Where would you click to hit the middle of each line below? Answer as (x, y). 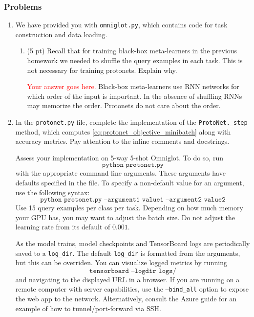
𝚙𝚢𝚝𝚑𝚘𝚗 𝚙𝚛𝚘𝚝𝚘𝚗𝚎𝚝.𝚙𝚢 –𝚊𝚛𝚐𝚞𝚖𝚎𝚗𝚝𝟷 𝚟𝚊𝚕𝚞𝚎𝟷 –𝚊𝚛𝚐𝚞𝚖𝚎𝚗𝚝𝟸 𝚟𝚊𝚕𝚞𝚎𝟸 (133, 200)
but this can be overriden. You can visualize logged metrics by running (121, 262)
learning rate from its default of (63, 227)
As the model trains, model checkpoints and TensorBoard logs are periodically (133, 243)
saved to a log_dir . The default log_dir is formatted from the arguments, (128, 253)
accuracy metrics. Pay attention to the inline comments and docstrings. (122, 141)
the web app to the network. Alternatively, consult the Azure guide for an (126, 299)
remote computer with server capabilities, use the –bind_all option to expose (132, 289)
